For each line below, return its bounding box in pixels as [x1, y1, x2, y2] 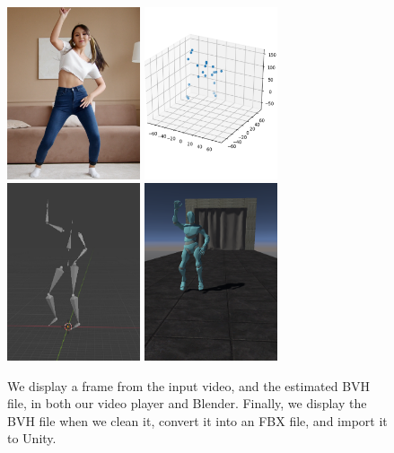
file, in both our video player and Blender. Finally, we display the [7, 394, 367, 413]
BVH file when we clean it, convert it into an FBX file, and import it [7, 411, 388, 430]
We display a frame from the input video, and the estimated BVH [7, 376, 371, 395]
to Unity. [7, 429, 57, 448]
